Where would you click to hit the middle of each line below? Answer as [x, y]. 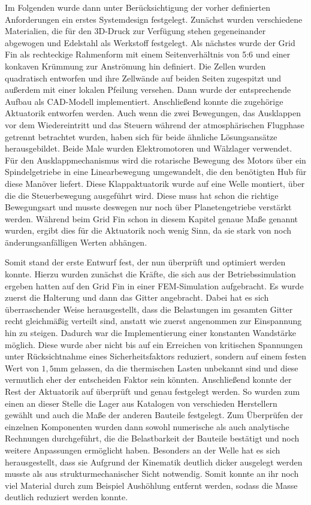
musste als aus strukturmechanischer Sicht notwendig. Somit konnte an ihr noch [152, 474]
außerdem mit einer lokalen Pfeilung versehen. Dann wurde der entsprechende [148, 90]
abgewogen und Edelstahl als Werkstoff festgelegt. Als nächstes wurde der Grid [150, 42]
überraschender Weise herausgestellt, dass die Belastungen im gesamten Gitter [149, 309]
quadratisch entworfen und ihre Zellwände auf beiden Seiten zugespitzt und [143, 78]
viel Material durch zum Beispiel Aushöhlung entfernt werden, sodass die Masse [151, 485]
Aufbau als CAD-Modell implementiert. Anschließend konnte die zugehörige [144, 101]
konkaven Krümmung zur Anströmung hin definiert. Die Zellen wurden [135, 66]
